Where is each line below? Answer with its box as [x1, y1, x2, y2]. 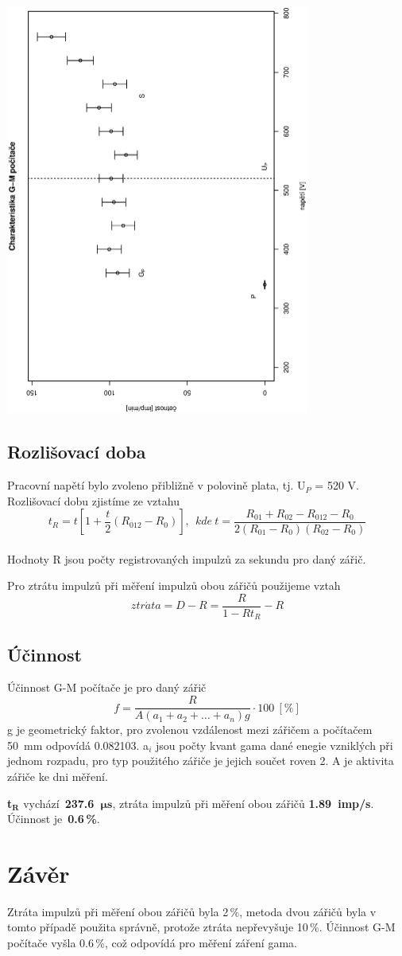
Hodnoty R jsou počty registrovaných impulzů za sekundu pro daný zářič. [7, 550, 366, 567]
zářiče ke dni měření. [7, 767, 108, 784]
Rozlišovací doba [7, 439, 146, 464]
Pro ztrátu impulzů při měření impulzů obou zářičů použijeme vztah [7, 577, 341, 594]
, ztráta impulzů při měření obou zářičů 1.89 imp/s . [112, 794, 374, 811]
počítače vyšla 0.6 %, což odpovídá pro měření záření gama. [7, 935, 297, 951]
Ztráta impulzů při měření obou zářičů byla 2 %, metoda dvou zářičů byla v [7, 903, 377, 919]
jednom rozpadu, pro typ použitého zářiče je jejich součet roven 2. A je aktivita [7, 752, 394, 769]
